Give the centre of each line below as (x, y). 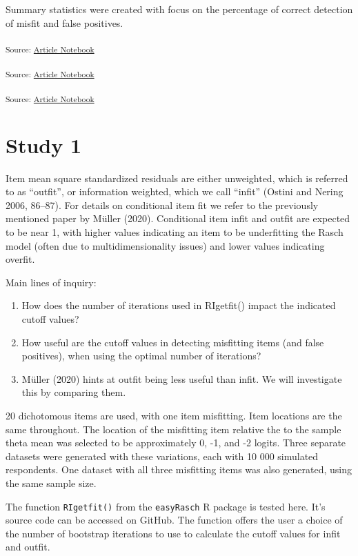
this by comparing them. (74, 392)
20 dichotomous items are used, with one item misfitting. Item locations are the (174, 415)
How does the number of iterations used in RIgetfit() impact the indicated (179, 305)
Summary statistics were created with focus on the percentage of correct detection (179, 9)
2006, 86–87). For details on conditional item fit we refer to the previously (162, 205)
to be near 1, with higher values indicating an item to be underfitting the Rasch (175, 232)
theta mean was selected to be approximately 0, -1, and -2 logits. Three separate (176, 443)
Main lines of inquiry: (51, 282)
